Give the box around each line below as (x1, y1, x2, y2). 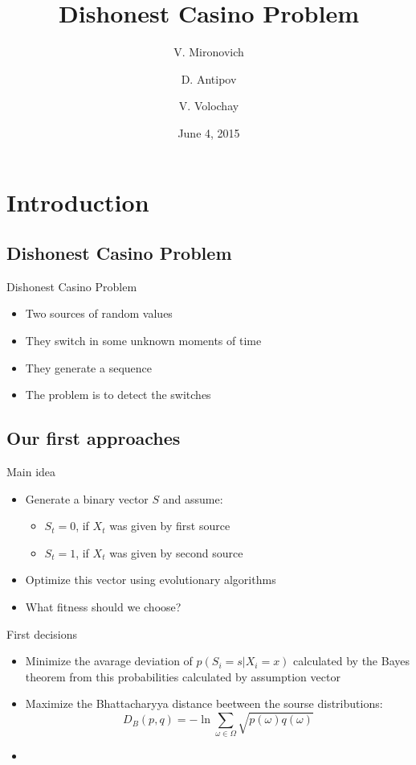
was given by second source (109, 544, 243, 561)
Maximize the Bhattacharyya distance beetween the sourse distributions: (25, 695, 383, 712)
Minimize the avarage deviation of (25, 652, 193, 669)
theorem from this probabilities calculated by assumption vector (25, 668, 341, 685)
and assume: (162, 490, 223, 507)
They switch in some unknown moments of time (25, 332, 262, 349)
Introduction (6, 185, 149, 218)
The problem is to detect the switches (25, 386, 211, 403)
